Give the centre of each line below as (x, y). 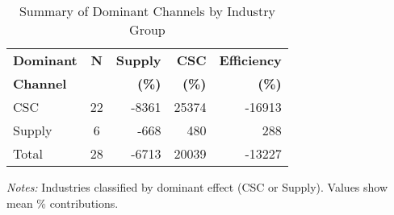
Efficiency (250, 60)
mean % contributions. (63, 203)
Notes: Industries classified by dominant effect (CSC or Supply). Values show (197, 187)
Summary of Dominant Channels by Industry (147, 11)
